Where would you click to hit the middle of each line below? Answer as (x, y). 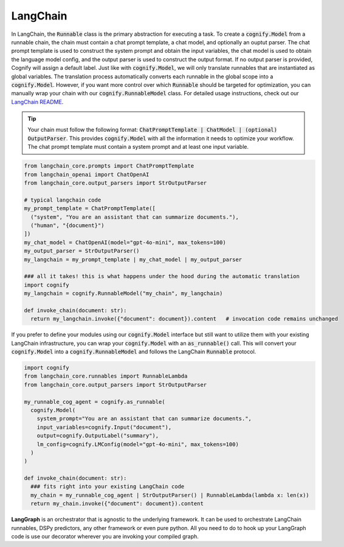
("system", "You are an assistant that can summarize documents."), (135, 217)
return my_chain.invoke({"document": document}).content (117, 504)
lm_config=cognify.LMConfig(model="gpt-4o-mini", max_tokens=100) (138, 444)
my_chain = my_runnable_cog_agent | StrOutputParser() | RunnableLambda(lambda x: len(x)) (170, 495)
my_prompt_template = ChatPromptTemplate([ (90, 209)
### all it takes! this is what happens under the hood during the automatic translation (162, 277)
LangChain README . (37, 102)
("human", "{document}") (67, 225)
